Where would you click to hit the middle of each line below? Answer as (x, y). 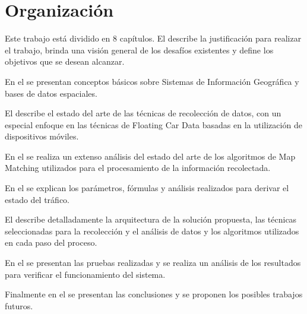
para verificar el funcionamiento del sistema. (85, 274)
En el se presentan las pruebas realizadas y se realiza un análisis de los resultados (153, 263)
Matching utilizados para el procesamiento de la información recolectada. (138, 168)
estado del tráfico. (37, 199)
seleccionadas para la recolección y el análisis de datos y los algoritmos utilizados (152, 231)
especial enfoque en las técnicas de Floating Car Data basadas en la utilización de (153, 124)
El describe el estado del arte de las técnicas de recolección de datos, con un (143, 113)
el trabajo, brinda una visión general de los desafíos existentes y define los (139, 50)
